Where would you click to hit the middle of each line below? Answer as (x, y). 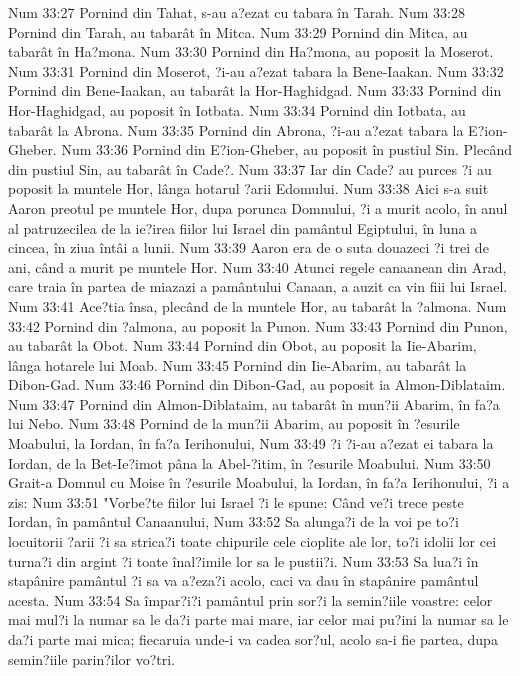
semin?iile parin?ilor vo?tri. (92, 658)
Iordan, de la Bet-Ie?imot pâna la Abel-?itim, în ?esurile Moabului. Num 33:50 (249, 462)
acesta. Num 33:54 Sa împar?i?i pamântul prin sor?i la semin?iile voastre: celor (250, 599)
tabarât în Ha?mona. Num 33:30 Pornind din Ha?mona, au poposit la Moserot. (251, 51)
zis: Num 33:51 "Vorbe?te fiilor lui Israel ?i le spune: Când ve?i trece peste (236, 501)
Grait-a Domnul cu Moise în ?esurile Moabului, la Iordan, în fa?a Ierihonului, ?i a (259, 482)
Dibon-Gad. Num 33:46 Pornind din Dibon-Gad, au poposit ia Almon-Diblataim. (257, 384)
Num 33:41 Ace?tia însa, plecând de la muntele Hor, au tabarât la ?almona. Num (257, 305)
